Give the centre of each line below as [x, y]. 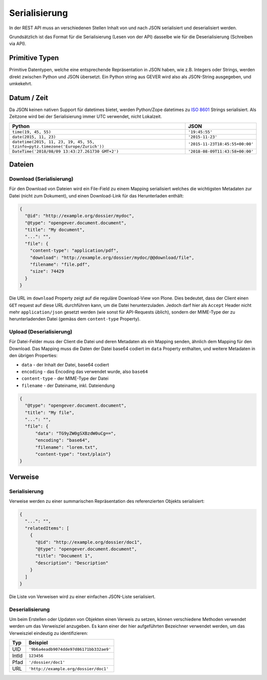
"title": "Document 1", [64, 556]
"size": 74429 [47, 271]
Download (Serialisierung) [41, 179]
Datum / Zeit [29, 97]
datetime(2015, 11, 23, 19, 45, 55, [53, 142]
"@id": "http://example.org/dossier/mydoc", [80, 216]
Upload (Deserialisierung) [41, 332]
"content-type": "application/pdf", [74, 251]
